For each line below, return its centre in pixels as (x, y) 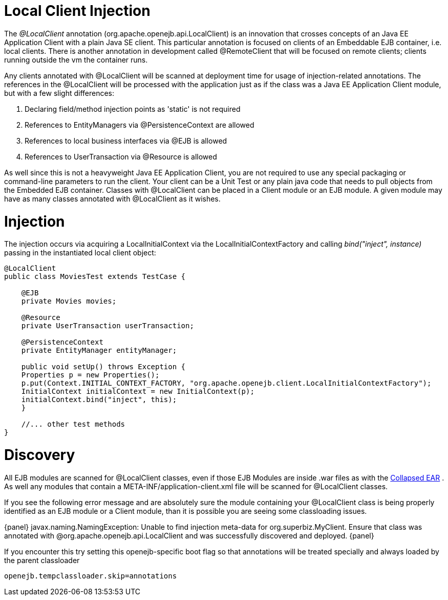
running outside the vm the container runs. (76, 59)
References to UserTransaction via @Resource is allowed (121, 156)
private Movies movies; (69, 301)
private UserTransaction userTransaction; (108, 326)
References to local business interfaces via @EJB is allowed (126, 141)
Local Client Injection (77, 11)
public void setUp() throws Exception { (103, 367)
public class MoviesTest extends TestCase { (95, 277)
